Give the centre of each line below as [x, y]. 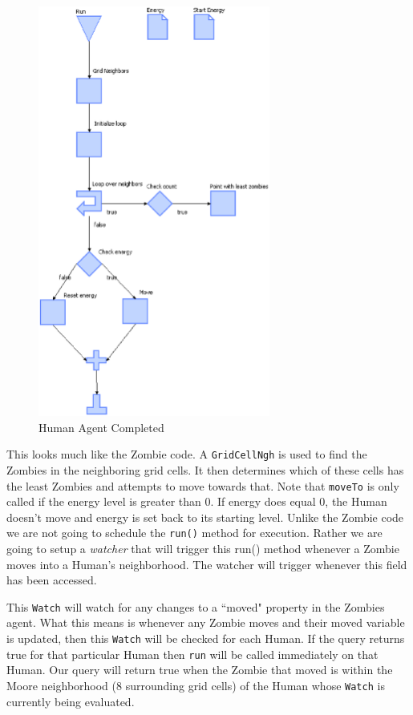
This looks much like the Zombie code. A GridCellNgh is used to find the [187, 454]
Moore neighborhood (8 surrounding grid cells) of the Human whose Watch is [196, 685]
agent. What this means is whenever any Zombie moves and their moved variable [206, 622]
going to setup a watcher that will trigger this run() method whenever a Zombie [203, 549]
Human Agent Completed [101, 427]
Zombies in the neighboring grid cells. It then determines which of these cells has [205, 469]
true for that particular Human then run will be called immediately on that [192, 654]
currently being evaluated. [71, 701]
